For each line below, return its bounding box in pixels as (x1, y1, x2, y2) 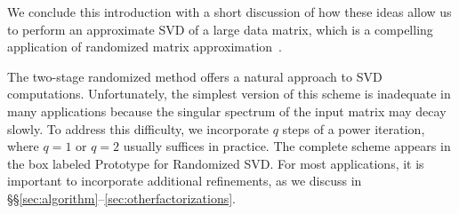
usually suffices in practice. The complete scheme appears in (123, 137, 451, 155)
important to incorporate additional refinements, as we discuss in (7, 171, 362, 190)
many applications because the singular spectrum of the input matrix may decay (7, 101, 447, 120)
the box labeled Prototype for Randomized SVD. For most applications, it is (7, 154, 424, 172)
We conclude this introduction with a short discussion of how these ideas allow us (7, 3, 452, 20)
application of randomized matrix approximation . (7, 37, 282, 56)
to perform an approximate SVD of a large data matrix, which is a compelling (7, 20, 433, 38)
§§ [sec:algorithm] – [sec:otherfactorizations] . (7, 188, 237, 207)
